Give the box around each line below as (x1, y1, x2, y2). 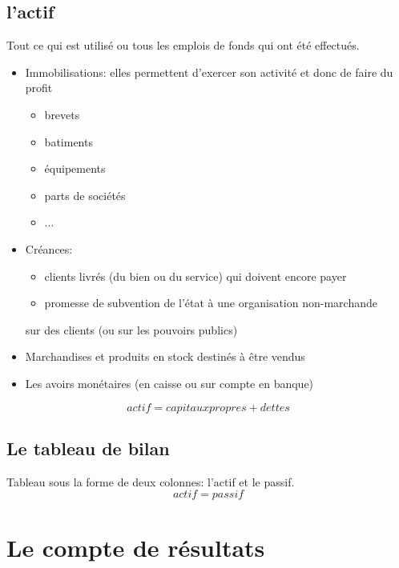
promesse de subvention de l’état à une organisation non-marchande (44, 294, 377, 311)
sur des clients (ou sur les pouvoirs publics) (25, 321, 238, 338)
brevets (44, 106, 80, 122)
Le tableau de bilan (6, 435, 170, 460)
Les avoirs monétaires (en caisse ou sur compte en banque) (25, 374, 314, 391)
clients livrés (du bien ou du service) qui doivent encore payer (44, 267, 347, 284)
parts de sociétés (44, 186, 126, 203)
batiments (44, 133, 93, 150)
